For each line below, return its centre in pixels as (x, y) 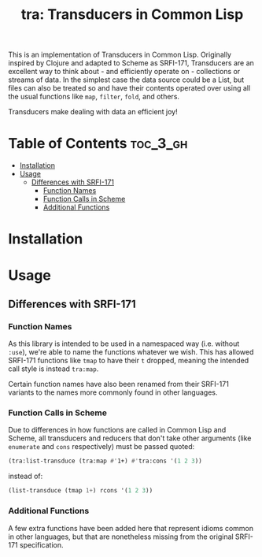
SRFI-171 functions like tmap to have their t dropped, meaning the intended (129, 361)
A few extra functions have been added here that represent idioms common (131, 528)
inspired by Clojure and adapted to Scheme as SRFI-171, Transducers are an (131, 63)
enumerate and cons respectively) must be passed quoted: (101, 447)
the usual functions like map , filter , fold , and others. (94, 97)
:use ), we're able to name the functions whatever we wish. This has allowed (131, 352)
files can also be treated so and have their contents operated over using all (129, 88)
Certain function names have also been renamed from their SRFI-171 (119, 384)
